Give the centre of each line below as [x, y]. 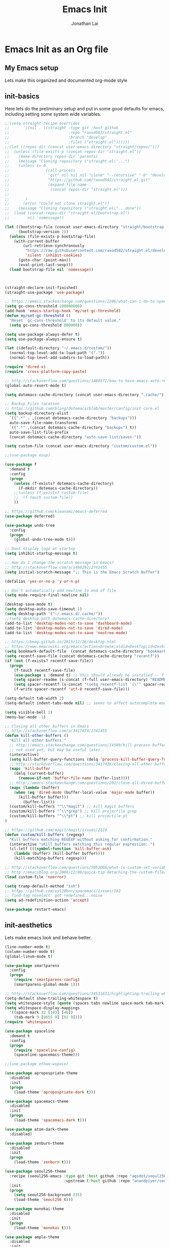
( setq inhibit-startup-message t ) [41, 554]
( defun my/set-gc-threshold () [38, 316]
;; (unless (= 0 [25, 166]
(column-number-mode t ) [30, 952]
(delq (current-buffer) [39, 774]
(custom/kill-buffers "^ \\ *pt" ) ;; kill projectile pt [69, 816]
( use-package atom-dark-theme [37, 1129]
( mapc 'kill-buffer [30, 769]
